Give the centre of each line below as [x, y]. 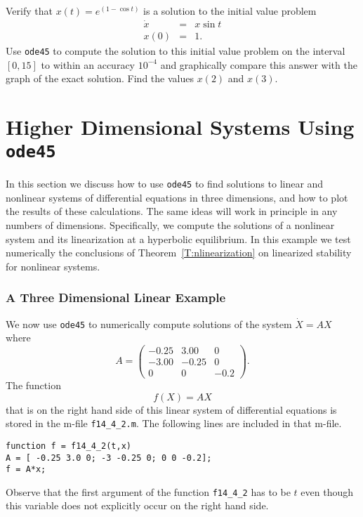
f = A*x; [26, 470]
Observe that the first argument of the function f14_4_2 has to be [148, 491]
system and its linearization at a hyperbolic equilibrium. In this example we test [178, 238]
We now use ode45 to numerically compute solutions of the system [149, 323]
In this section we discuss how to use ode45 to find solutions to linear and [165, 184]
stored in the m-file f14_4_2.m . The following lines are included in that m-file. [174, 423]
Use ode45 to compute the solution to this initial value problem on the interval [176, 50]
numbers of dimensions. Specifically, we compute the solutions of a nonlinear [170, 225]
